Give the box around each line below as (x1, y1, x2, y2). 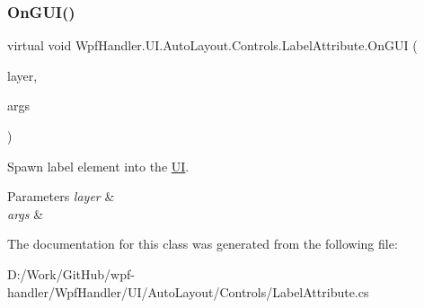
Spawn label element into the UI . (7, 156, 190, 175)
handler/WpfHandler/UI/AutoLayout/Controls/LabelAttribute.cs (7, 282, 369, 301)
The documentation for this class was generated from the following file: (7, 234, 398, 253)
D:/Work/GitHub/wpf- (7, 264, 135, 283)
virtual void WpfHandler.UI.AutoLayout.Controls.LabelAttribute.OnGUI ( (7, 36, 418, 55)
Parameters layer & (7, 187, 115, 206)
